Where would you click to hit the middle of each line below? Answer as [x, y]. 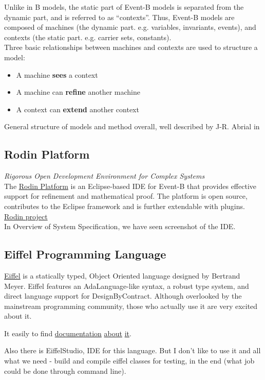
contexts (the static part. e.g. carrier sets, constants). [88, 37]
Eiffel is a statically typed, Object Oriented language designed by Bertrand [122, 275]
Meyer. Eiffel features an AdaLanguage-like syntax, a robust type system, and [127, 286]
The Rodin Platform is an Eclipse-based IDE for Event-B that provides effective [130, 186]
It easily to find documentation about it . [68, 333]
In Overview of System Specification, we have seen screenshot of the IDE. [120, 226]
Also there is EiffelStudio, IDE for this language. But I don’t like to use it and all [132, 350]
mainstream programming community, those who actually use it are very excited [131, 306]
